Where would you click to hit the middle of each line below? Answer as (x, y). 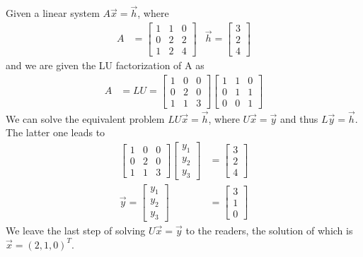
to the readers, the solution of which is (269, 231)
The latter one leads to (56, 132)
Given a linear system (53, 13)
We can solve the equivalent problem (85, 118)
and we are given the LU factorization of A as (105, 65)
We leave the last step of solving (76, 231)
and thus (299, 118)
